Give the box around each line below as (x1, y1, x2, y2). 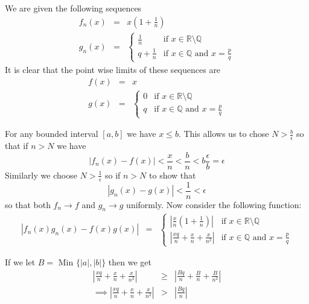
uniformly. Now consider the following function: (126, 198, 302, 211)
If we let (5, 256, 36, 268)
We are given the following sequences (5, 2, 142, 14)
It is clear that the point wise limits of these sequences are (5, 63, 221, 75)
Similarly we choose (5, 168, 77, 181)
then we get (108, 256, 151, 268)
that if (5, 139, 28, 152)
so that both (5, 198, 51, 211)
